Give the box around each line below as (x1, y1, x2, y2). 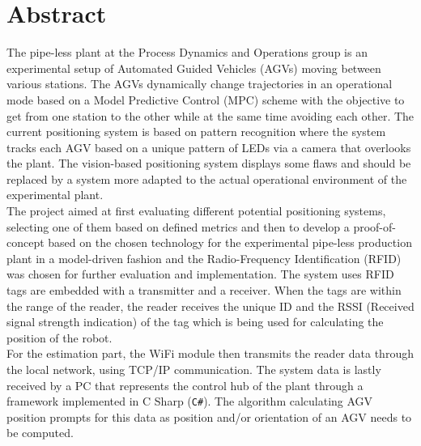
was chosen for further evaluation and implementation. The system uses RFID (6, 265, 394, 282)
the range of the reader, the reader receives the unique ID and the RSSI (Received (6, 297, 415, 314)
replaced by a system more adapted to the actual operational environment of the (6, 170, 407, 187)
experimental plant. (6, 186, 104, 203)
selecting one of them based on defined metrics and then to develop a (6, 218, 350, 235)
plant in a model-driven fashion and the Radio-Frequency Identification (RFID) (6, 249, 402, 266)
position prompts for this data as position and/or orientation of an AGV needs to (6, 408, 412, 425)
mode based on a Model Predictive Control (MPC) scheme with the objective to (6, 91, 405, 108)
